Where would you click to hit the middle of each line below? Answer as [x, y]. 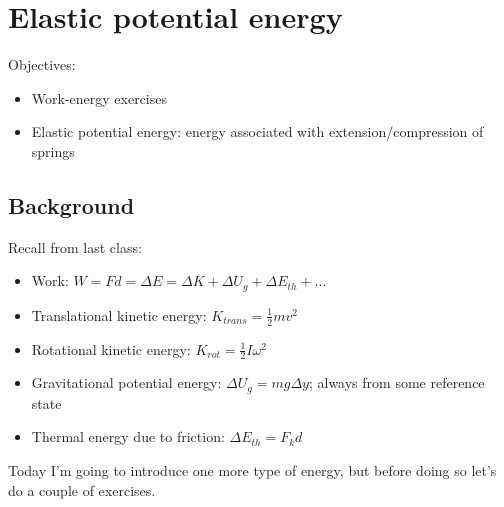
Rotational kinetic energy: [111, 348]
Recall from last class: [75, 246]
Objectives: [42, 64]
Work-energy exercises [99, 97]
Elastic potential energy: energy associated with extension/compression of [257, 131]
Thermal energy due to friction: [128, 436]
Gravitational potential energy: [126, 382]
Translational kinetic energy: [119, 314]
